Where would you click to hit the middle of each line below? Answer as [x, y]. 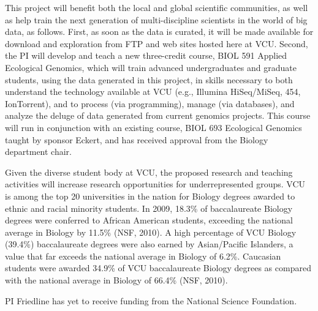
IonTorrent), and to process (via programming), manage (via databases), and [150, 103]
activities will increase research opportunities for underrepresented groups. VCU [155, 184]
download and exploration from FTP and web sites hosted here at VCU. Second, [157, 43]
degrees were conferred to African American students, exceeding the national [149, 220]
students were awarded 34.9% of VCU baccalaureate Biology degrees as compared [158, 268]
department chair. [38, 152]
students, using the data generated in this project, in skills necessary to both [149, 79]
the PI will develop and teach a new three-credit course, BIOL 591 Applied [146, 55]
